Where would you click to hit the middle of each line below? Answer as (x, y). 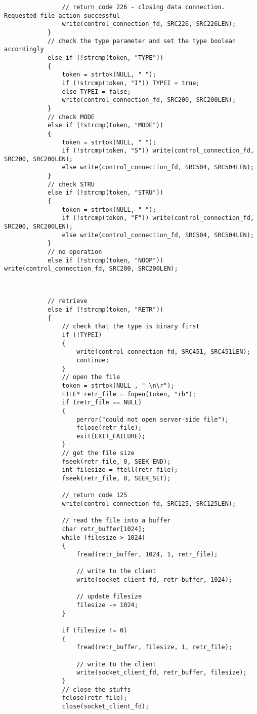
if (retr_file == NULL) (102, 403)
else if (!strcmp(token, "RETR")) (105, 309)
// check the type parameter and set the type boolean (142, 41)
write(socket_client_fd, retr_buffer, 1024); (155, 579)
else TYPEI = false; (96, 91)
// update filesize (109, 597)
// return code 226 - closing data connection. (143, 7)
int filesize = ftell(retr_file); (120, 470)
